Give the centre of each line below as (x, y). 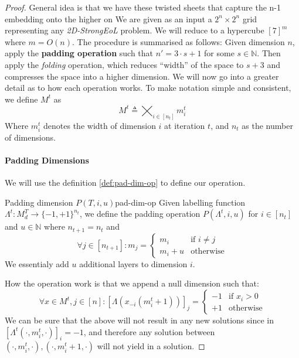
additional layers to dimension (133, 263)
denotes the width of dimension (100, 125)
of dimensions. (30, 137)
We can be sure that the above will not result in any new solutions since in (139, 320)
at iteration (185, 125)
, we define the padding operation (140, 214)
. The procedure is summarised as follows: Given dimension (179, 41)
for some (219, 53)
